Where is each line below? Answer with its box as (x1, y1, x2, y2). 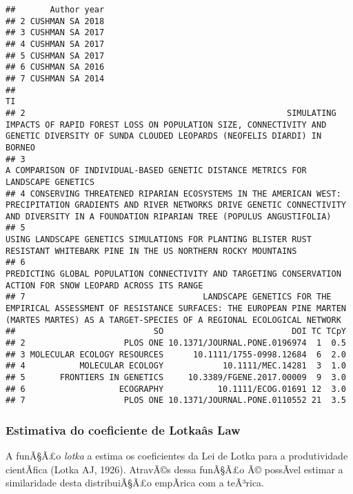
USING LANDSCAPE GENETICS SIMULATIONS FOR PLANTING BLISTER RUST (6, 235, 312, 245)
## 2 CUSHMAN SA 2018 (6, 16, 105, 26)
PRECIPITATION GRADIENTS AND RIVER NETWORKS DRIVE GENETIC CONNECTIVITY (6, 200, 346, 210)
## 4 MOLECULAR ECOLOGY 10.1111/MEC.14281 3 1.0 (6, 361, 346, 371)
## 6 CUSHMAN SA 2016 (6, 62, 105, 72)
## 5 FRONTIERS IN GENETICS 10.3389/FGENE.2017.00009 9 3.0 (6, 373, 346, 382)
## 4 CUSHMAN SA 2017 (6, 39, 105, 49)
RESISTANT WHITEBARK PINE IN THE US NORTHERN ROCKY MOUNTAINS (6, 246, 297, 256)
